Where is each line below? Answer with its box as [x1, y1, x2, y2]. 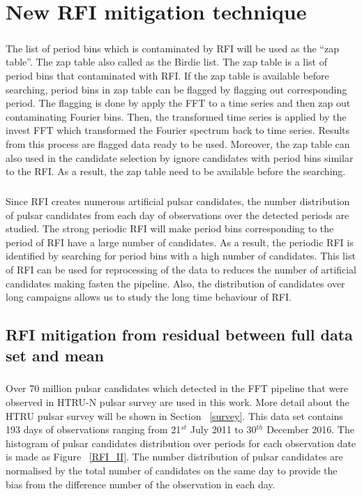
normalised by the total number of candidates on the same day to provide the [6, 463, 338, 477]
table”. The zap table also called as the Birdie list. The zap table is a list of [6, 54, 328, 69]
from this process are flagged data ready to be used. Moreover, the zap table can [6, 136, 350, 151]
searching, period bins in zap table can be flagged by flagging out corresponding [6, 82, 347, 96]
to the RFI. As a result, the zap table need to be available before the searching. [6, 164, 346, 179]
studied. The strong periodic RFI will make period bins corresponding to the [6, 221, 334, 236]
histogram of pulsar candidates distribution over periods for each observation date [6, 435, 356, 450]
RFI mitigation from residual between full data [6, 324, 353, 345]
